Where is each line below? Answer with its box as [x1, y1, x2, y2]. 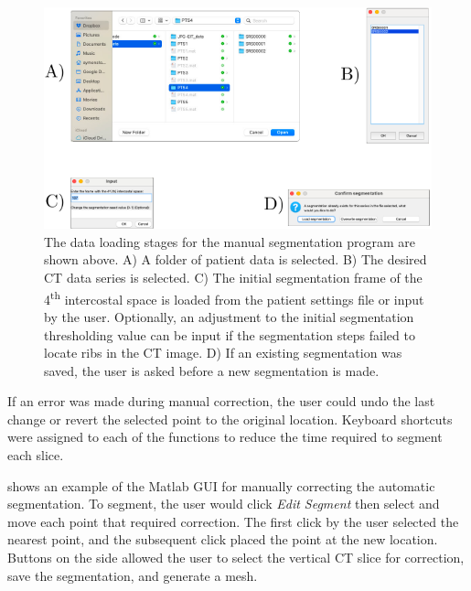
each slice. [7, 446, 64, 465]
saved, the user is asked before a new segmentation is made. [44, 360, 380, 380]
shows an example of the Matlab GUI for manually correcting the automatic [7, 476, 435, 495]
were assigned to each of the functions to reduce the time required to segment [7, 427, 443, 446]
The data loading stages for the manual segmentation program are [44, 231, 415, 251]
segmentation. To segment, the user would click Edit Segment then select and [7, 494, 440, 513]
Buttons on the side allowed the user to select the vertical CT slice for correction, [7, 548, 465, 567]
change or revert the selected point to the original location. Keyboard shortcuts [7, 409, 453, 428]
